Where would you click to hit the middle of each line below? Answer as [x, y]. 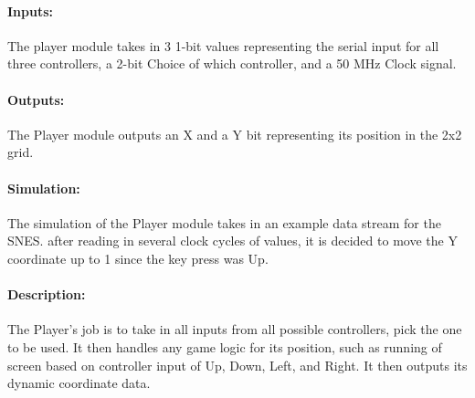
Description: [47, 294]
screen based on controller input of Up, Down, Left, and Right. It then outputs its [237, 365]
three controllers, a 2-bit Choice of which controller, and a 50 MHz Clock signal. [232, 63]
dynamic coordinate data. [79, 383]
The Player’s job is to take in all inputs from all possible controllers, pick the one [235, 329]
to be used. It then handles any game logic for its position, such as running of [225, 346]
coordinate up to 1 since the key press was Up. [138, 258]
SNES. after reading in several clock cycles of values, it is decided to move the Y [232, 241]
